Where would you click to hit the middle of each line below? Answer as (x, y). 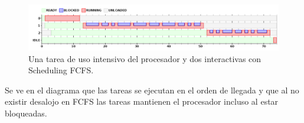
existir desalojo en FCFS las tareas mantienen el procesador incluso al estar (142, 101)
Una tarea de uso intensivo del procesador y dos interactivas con (145, 58)
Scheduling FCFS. (61, 70)
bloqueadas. (26, 113)
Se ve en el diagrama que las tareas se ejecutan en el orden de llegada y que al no (152, 90)
